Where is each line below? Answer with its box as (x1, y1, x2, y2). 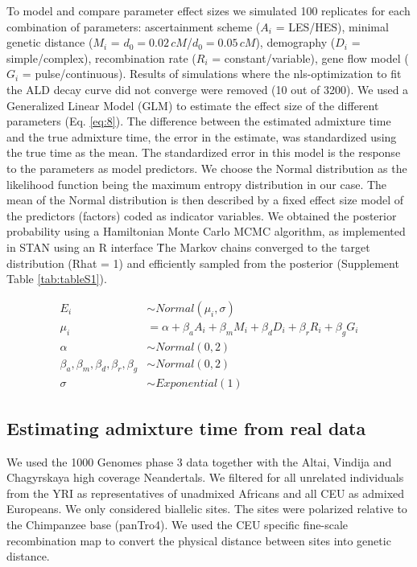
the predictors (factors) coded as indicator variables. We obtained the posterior (6, 207, 397, 224)
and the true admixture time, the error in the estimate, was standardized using (6, 128, 397, 145)
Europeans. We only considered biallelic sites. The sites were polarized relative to (6, 500, 407, 517)
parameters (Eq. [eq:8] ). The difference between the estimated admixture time (6, 113, 391, 129)
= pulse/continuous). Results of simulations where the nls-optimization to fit (22, 65, 402, 82)
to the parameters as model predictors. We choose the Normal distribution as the (6, 159, 407, 176)
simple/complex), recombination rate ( (6, 49, 196, 66)
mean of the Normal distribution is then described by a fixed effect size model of (6, 191, 404, 208)
